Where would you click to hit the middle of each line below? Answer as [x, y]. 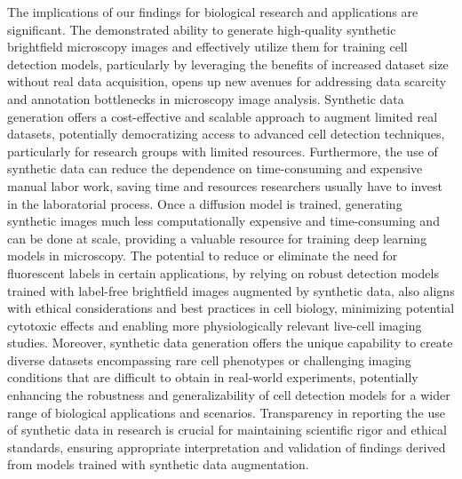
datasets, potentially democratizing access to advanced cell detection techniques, [226, 134]
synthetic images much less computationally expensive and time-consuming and [223, 221]
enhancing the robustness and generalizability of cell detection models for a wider [229, 395]
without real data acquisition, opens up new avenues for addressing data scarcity [227, 81]
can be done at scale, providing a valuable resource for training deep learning [217, 238]
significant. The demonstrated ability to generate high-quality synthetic [202, 29]
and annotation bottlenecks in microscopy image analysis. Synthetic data [206, 98]
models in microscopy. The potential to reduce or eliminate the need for [203, 255]
